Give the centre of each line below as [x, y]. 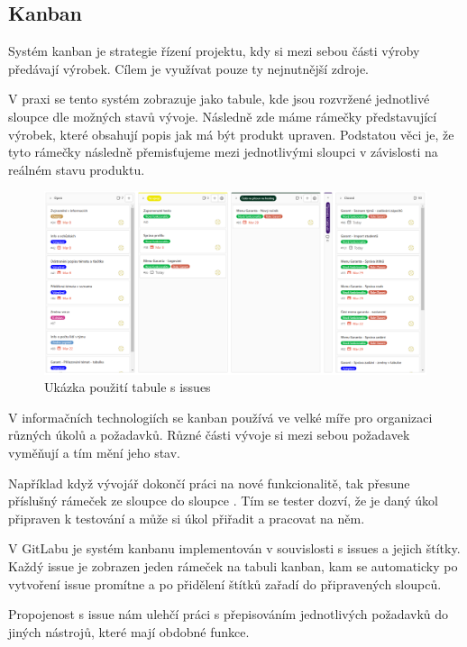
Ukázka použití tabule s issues [128, 387]
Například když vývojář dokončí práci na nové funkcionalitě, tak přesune [209, 483]
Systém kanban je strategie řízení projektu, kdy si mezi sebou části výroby [214, 51]
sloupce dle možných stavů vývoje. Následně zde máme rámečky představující [223, 116]
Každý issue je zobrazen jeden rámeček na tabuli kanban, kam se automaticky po [233, 566]
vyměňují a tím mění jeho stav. [95, 453]
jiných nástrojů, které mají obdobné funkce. [129, 631]
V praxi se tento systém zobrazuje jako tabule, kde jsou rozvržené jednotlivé [219, 99]
